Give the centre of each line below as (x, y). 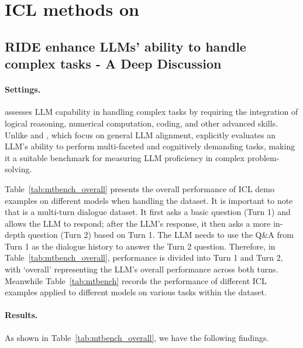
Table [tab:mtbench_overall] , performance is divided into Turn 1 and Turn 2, (144, 257)
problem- (263, 157)
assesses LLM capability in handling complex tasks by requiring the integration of (151, 112)
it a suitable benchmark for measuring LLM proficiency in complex (125, 157)
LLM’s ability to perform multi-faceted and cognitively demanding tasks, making (150, 146)
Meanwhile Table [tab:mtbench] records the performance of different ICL (136, 280)
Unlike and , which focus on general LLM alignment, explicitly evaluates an (140, 134)
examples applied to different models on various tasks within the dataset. (136, 292)
